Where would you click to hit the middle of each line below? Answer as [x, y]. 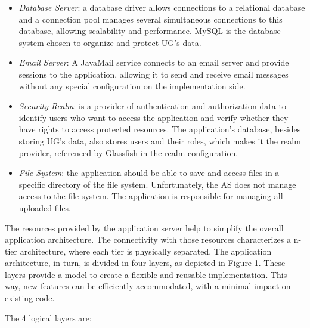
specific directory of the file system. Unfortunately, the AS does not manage [157, 184]
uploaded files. [45, 207]
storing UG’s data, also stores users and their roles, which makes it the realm [160, 140]
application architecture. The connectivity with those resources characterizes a [148, 239]
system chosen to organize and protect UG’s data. [110, 42]
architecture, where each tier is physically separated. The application [146, 251]
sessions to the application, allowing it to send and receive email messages [154, 74]
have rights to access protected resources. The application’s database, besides [160, 129]
